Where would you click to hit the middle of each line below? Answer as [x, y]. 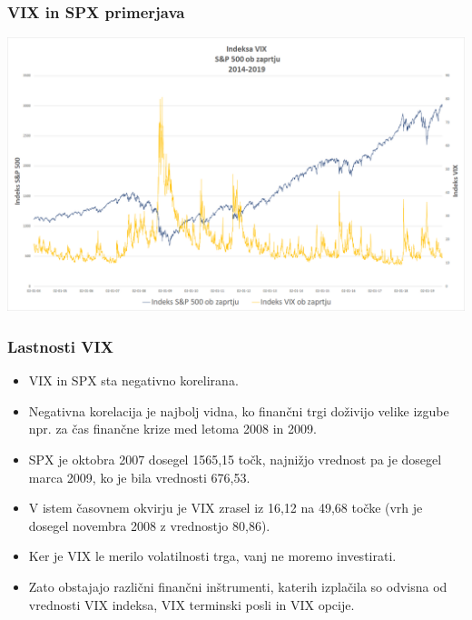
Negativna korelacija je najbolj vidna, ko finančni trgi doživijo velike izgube [239, 410]
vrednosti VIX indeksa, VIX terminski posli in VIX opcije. [192, 604]
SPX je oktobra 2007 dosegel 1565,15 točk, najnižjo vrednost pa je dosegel [235, 460]
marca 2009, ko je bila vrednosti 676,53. [139, 477]
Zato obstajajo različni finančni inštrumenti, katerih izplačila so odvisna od [238, 586]
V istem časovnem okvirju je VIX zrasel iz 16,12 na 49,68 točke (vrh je [226, 508]
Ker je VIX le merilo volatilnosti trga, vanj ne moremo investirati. [212, 556]
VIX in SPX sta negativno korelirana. [133, 380]
